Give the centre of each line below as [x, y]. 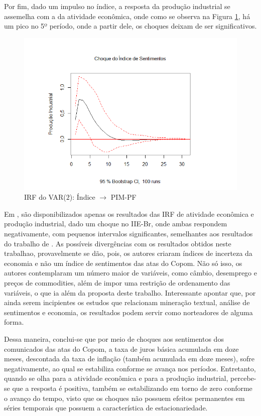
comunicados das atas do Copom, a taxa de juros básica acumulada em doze [121, 349]
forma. [14, 322]
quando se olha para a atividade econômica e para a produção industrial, [116, 378]
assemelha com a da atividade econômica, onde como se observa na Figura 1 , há [127, 16]
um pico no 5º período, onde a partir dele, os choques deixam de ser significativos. [130, 26]
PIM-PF [123, 197]
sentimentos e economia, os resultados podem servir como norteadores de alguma [128, 312]
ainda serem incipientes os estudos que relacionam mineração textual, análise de [127, 302]
